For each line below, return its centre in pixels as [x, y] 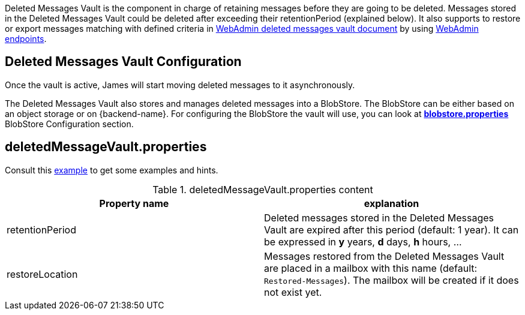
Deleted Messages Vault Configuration [123, 62]
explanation [391, 203]
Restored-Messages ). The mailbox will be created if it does [391, 280]
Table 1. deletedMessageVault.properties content [263, 189]
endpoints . [26, 39]
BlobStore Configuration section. [69, 124]
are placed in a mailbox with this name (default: [371, 268]
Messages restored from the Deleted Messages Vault [384, 256]
